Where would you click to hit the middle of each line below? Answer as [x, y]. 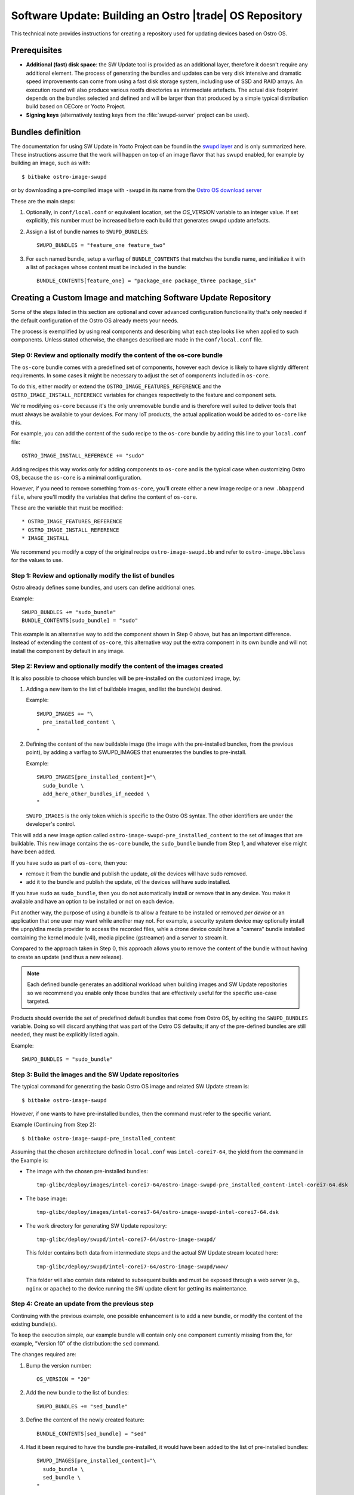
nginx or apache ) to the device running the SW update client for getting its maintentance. [137, 1288]
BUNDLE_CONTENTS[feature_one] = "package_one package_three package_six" [147, 281]
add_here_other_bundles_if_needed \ [96, 794]
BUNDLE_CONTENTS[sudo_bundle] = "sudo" [80, 621]
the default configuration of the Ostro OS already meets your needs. [95, 321]
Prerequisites [36, 51]
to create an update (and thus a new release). [67, 957]
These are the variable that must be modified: [67, 508]
